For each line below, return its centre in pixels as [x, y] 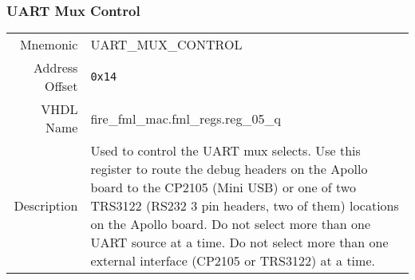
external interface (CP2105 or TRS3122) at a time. [233, 261]
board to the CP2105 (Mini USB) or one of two [223, 187]
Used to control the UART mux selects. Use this [225, 151]
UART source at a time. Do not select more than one [239, 243]
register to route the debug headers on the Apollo [229, 169]
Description [46, 206]
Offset [61, 86]
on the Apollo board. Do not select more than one [231, 224]
